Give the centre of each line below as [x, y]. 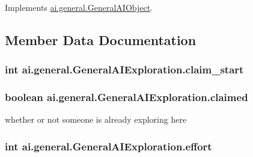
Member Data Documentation [101, 39]
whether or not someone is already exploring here [96, 119]
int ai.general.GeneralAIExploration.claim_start [124, 69]
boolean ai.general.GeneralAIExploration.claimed [126, 97]
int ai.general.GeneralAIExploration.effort [108, 146]
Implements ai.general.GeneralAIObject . [79, 7]
